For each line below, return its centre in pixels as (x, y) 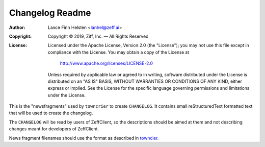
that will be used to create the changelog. (51, 113)
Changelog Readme (50, 13)
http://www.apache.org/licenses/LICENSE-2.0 (106, 63)
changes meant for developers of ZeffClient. (54, 129)
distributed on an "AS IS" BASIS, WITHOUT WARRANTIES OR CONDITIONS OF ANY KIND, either (145, 81)
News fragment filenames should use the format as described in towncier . (84, 138)
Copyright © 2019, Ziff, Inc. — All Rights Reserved (98, 36)
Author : (17, 27)
